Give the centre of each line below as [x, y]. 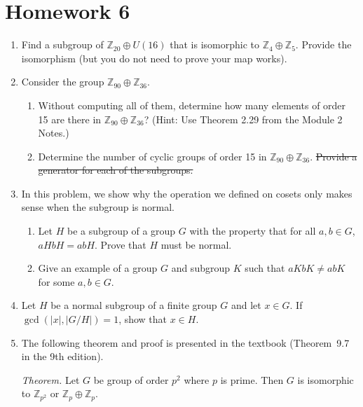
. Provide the [323, 44]
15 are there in [70, 119]
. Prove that [121, 244]
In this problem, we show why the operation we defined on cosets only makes [187, 193]
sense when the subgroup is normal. [98, 207]
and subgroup [201, 268]
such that [265, 268]
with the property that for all [253, 231]
